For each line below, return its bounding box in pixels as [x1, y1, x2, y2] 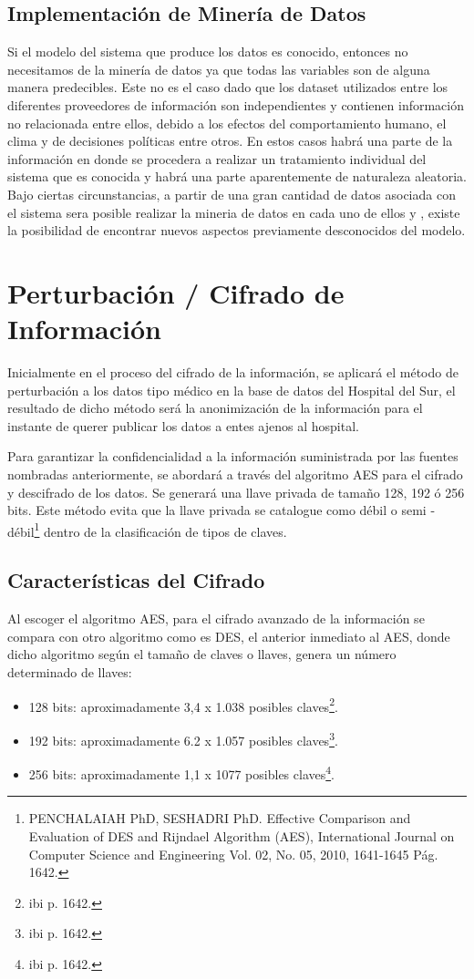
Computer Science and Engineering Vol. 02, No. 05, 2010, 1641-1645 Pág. [28, 844, 438, 863]
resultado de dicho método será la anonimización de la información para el [7, 398, 423, 417]
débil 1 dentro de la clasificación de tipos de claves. [7, 519, 287, 541]
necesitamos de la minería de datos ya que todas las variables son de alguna [7, 59, 430, 78]
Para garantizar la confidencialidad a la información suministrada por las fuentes [7, 447, 459, 466]
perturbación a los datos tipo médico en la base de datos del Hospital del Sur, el [7, 380, 456, 399]
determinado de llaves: [7, 663, 132, 682]
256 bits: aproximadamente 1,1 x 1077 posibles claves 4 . [28, 762, 335, 783]
